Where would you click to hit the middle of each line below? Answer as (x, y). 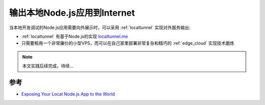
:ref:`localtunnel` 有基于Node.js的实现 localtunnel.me (75, 36)
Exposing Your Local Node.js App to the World (68, 94)
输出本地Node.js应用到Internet (72, 13)
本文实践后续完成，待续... (48, 66)
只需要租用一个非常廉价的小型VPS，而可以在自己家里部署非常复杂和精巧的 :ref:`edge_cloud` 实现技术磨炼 (128, 43)
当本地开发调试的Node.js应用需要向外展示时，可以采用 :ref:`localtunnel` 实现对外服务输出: (100, 27)
